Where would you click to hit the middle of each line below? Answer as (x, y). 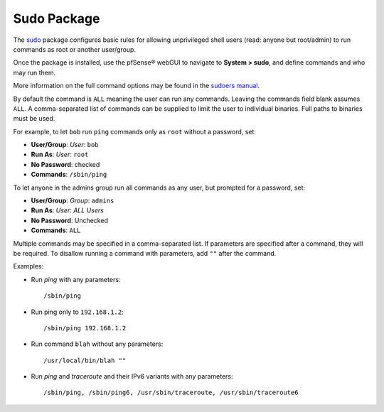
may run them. (34, 72)
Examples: (28, 266)
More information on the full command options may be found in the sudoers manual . (136, 86)
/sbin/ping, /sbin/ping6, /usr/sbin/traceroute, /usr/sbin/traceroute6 (171, 393)
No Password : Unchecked (69, 220)
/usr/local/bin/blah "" (85, 360)
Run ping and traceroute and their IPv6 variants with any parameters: (132, 376)
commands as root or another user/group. (75, 49)
